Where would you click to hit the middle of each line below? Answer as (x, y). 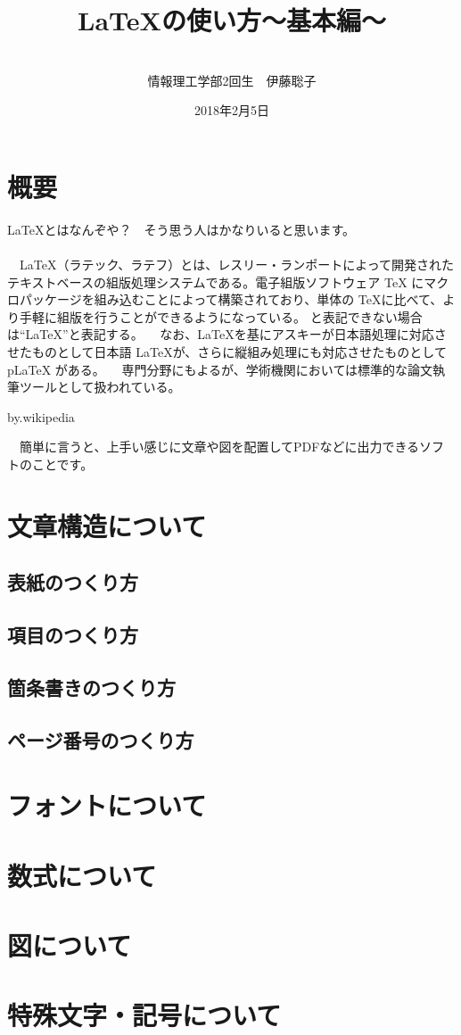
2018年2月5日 (232, 110)
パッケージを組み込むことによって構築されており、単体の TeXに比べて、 (231, 299)
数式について (82, 875)
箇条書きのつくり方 (91, 687)
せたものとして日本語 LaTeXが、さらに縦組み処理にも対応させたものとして (227, 352)
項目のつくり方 (73, 635)
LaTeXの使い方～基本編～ (232, 20)
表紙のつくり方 (73, 582)
